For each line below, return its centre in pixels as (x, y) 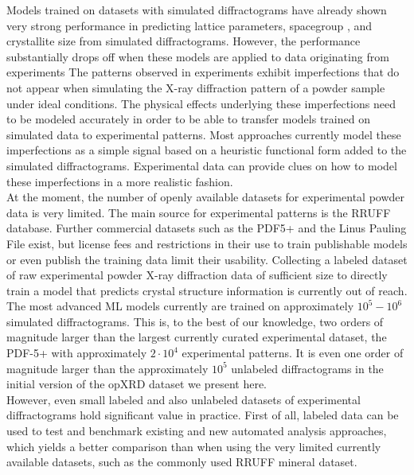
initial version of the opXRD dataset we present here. (137, 384)
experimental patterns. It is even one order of (293, 353)
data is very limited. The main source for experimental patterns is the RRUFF (199, 212)
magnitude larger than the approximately (107, 368)
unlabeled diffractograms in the (307, 368)
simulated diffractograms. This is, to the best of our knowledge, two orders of (195, 321)
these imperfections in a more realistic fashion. (120, 181)
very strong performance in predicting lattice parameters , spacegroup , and (189, 25)
